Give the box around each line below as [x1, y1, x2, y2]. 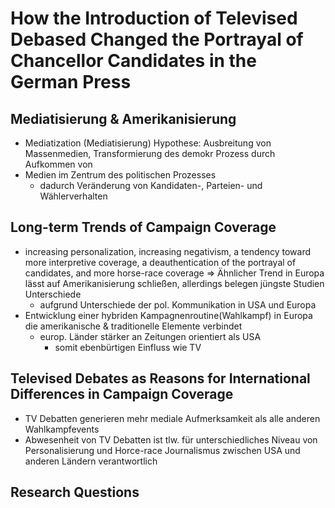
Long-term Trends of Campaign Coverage [10, 219, 277, 236]
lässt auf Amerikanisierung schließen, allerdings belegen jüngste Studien [24, 277, 325, 289]
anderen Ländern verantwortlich [24, 455, 158, 467]
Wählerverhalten [39, 190, 108, 202]
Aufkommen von [24, 158, 93, 170]
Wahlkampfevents [24, 423, 100, 435]
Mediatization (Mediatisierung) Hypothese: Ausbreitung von [24, 137, 272, 149]
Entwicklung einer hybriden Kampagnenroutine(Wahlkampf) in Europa [24, 309, 313, 321]
